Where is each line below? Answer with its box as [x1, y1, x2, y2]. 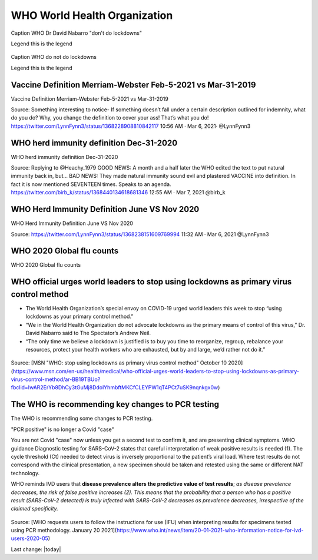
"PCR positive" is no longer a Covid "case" [11, 426, 114, 433]
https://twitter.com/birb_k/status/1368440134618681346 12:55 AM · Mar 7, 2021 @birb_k [11, 189, 226, 196]
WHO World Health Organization [11, 9, 173, 22]
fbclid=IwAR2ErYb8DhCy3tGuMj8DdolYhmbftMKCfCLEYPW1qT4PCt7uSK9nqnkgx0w [11, 384, 218, 391]
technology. [11, 469, 40, 476]
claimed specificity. [11, 505, 58, 512]
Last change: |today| [11, 545, 61, 553]
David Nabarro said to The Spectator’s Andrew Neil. [25, 330, 151, 337]
